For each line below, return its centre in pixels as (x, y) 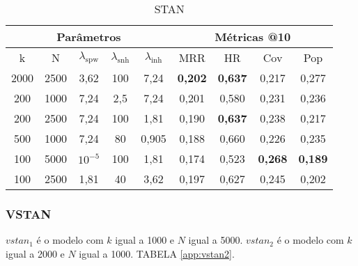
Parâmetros (89, 37)
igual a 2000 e (35, 253)
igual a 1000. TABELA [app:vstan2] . (157, 253)
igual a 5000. (216, 240)
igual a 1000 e (145, 240)
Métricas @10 (253, 37)
